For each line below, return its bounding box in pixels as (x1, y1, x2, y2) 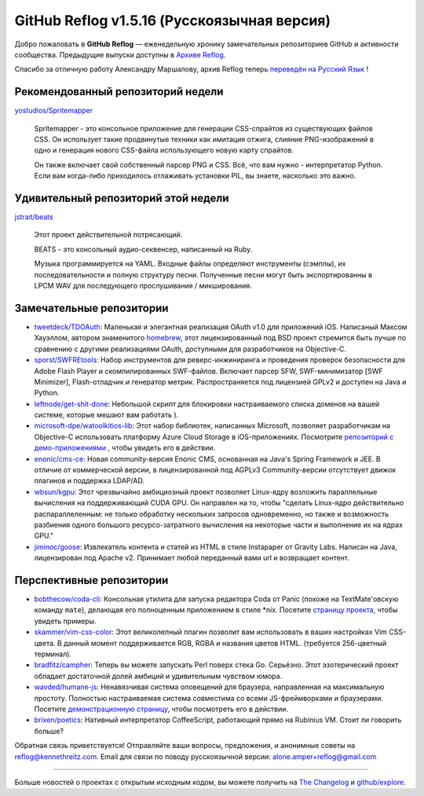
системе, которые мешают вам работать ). (34, 410, 179, 420)
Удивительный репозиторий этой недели (14, 192, 229, 204)
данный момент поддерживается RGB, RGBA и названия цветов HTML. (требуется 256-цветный (63, 638, 387, 647)
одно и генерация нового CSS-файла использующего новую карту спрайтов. (34, 145, 294, 155)
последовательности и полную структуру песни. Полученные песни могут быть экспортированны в (34, 270, 373, 279)
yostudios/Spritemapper (14, 106, 93, 116)
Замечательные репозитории (14, 301, 169, 314)
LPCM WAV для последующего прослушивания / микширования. (34, 281, 253, 291)
